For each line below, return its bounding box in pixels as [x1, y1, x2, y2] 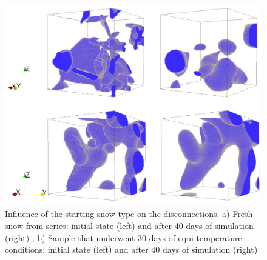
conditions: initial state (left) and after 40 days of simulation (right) [5, 243, 258, 256]
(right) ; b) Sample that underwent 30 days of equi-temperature [5, 231, 242, 244]
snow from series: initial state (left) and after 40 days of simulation [5, 219, 254, 232]
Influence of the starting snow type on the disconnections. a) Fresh [5, 207, 253, 220]
